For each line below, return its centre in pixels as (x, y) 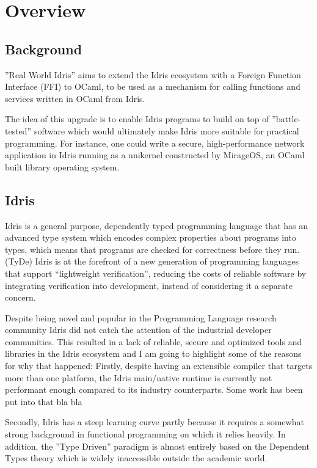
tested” (18, 130)
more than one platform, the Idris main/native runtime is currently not (139, 377)
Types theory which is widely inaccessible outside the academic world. (136, 458)
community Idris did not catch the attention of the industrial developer (138, 330)
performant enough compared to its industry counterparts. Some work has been (154, 389)
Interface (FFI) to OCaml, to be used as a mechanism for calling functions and (153, 86)
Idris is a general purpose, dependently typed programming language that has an (156, 225)
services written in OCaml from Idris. (75, 98)
